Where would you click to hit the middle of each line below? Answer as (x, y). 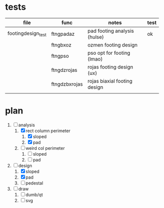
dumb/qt (34, 194)
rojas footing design (110, 67)
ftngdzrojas (64, 70)
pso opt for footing (109, 53)
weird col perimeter (45, 148)
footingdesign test (27, 34)
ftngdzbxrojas (67, 84)
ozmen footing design (113, 45)
